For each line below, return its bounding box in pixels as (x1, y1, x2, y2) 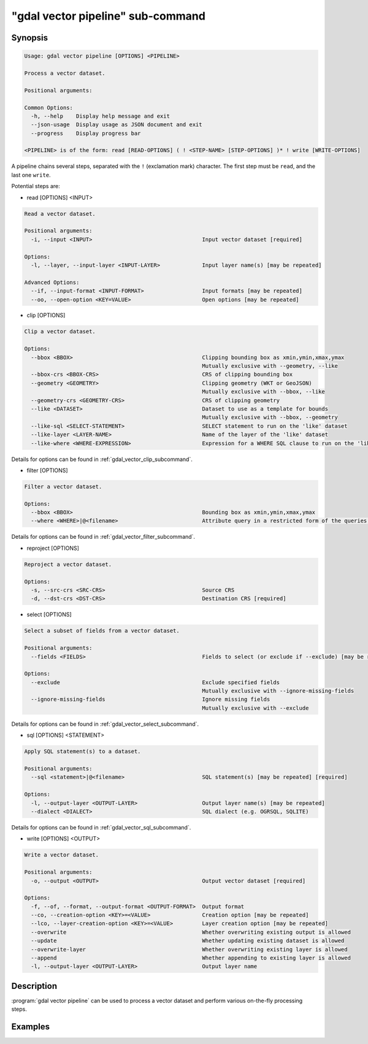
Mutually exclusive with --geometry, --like (202, 362, 339, 370)
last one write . (11, 171, 52, 178)
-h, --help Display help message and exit (31, 112, 170, 120)
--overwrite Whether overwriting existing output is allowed (31, 929, 351, 935)
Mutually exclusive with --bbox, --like (202, 388, 325, 395)
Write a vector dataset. (24, 852, 99, 858)
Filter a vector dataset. (24, 483, 102, 490)
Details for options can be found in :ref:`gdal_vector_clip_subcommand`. (11, 455, 193, 463)
